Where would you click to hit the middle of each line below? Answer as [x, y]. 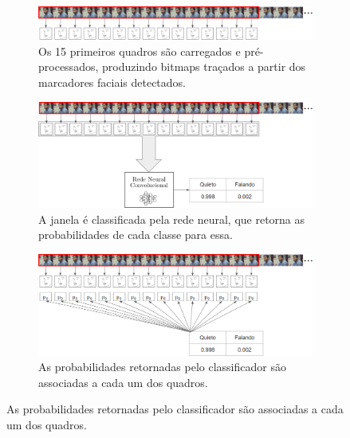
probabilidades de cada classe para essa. [136, 235]
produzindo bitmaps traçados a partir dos [204, 66]
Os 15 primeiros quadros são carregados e [140, 51]
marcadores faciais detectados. [112, 82]
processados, [69, 66]
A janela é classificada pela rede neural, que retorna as [172, 219]
